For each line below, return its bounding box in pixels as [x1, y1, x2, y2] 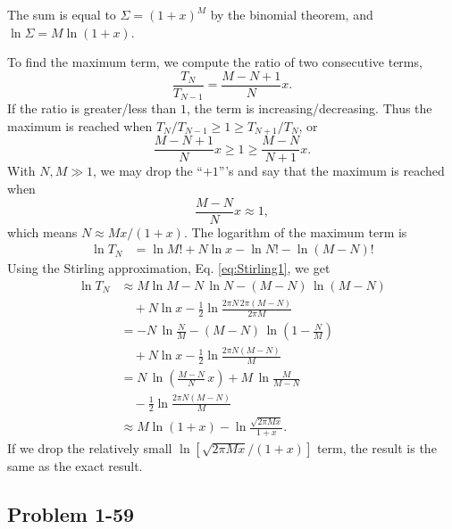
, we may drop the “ [93, 161, 203, 180]
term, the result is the [316, 439, 437, 458]
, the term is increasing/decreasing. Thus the [187, 99, 432, 118]
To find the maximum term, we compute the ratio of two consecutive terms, [7, 53, 423, 71]
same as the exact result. [7, 457, 143, 475]
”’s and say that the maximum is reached [218, 161, 445, 180]
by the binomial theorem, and [210, 5, 373, 23]
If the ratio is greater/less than [7, 99, 177, 118]
